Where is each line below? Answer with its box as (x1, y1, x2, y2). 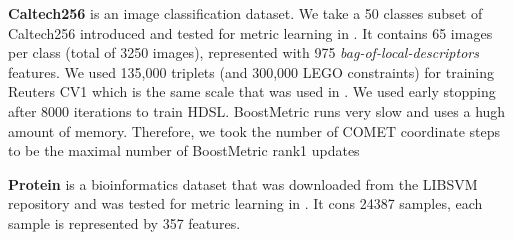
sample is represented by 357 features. (8, 212, 241, 233)
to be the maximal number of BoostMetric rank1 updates (8, 140, 360, 161)
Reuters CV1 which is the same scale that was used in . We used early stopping (8, 81, 496, 102)
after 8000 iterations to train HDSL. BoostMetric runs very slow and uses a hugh (8, 100, 506, 121)
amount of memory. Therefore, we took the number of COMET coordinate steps (8, 120, 501, 141)
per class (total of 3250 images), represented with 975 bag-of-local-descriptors (8, 42, 479, 63)
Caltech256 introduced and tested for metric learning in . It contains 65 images (8, 22, 493, 43)
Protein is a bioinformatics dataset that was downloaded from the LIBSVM (8, 173, 478, 194)
